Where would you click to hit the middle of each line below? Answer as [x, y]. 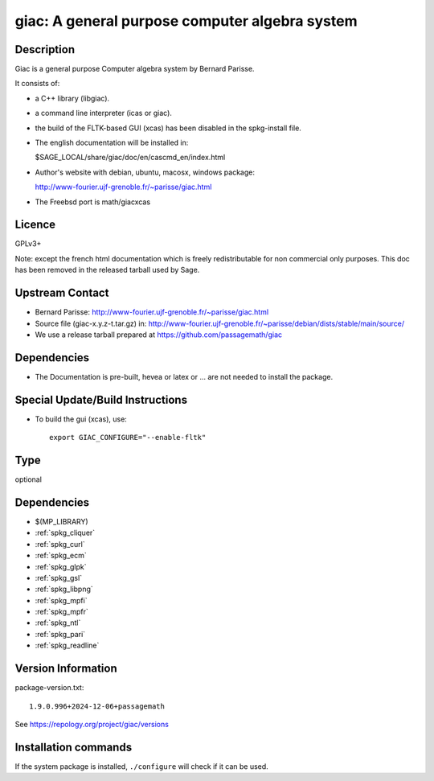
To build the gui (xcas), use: [81, 419]
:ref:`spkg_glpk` [61, 566]
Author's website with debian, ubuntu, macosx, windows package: [145, 172]
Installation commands [74, 747]
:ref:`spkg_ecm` [61, 556]
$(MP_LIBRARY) [61, 521]
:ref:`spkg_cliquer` [65, 533]
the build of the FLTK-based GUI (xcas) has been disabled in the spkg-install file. [168, 128]
